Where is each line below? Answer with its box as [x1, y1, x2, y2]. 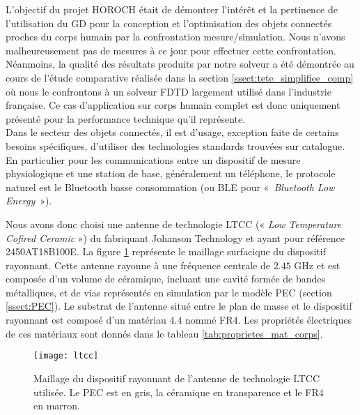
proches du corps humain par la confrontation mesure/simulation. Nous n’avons [6, 29, 345, 44]
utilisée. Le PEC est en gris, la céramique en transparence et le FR [33, 384, 319, 399]
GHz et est [294, 257, 341, 272]
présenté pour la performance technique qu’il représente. [6, 111, 246, 126]
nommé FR [185, 312, 233, 327]
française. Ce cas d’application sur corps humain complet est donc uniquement [6, 98, 341, 112]
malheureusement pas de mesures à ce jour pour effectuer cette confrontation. [6, 43, 336, 57]
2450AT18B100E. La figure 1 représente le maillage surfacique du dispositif [6, 244, 326, 259]
